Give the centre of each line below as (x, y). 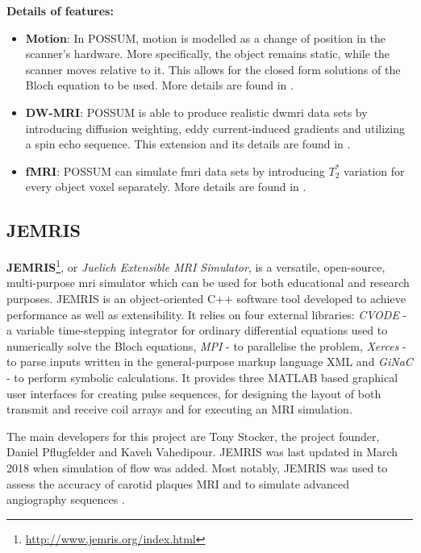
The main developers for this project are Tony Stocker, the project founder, (193, 436)
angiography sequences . (66, 499)
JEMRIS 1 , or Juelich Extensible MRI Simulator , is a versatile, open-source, (196, 266)
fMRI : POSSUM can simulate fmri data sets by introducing (175, 170)
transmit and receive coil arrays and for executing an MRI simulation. (179, 409)
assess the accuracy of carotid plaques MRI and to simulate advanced (178, 483)
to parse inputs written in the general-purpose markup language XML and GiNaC (210, 362)
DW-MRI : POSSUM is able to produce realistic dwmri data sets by (196, 112)
